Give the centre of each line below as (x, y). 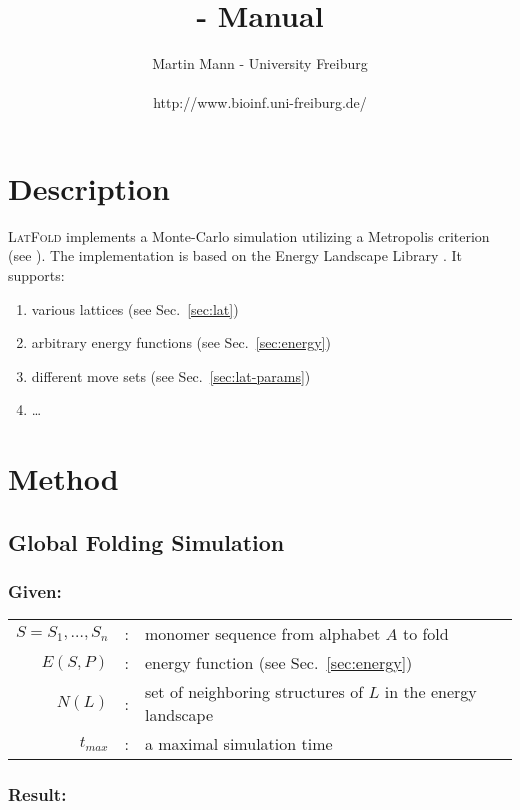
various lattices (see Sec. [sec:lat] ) (135, 308)
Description (89, 187)
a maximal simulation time (238, 744)
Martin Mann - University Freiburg (260, 63)
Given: (35, 591)
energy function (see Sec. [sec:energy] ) (278, 663)
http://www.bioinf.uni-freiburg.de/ (260, 102)
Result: (37, 794)
